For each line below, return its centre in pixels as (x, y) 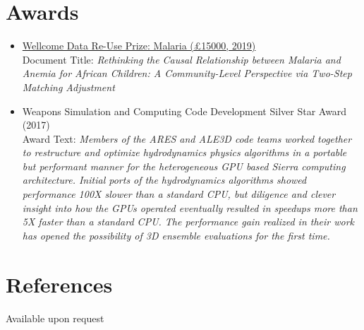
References (59, 284)
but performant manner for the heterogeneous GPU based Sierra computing (184, 166)
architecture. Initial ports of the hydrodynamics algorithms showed (164, 180)
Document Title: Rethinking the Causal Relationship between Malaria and (181, 59)
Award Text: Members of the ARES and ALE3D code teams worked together (187, 138)
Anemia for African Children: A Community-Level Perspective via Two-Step (187, 73)
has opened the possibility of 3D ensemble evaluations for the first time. (176, 235)
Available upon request (55, 318)
